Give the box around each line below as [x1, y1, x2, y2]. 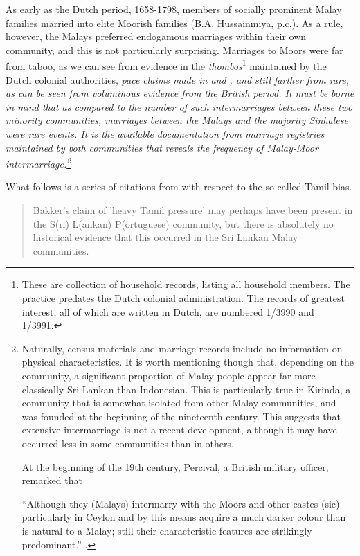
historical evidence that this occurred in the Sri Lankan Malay [33, 230, 298, 244]
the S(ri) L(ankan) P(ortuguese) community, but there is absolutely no [33, 216, 334, 231]
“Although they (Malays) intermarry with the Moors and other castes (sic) [21, 496, 340, 510]
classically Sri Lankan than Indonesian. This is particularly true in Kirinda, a [21, 382, 351, 396]
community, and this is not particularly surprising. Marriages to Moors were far [6, 42, 343, 57]
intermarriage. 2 [6, 154, 71, 170]
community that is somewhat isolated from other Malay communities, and [21, 395, 336, 410]
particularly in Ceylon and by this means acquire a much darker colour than [21, 510, 346, 524]
